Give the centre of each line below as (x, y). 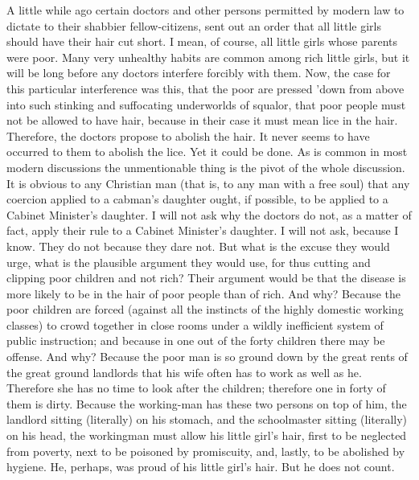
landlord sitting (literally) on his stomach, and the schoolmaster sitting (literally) (207, 419)
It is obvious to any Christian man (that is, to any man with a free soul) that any (208, 183)
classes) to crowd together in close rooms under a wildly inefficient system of (195, 324)
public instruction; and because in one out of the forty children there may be (196, 341)
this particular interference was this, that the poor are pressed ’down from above (205, 88)
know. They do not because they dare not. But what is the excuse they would (198, 246)
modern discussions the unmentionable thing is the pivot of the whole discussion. (206, 167)
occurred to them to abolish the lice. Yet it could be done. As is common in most (207, 152)
